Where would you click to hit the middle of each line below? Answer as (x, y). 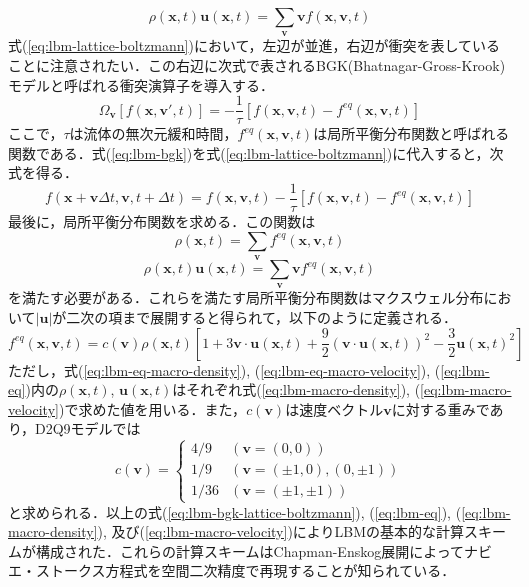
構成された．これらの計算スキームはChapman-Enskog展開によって (250, 550)
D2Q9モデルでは (88, 428)
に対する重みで (440, 408)
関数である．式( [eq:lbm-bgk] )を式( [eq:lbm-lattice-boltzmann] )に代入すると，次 (256, 152)
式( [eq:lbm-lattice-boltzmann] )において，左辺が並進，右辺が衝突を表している (254, 45)
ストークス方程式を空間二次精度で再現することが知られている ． (245, 570)
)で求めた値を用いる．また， (152, 408)
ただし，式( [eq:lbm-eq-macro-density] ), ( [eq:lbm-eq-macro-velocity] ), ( (224, 369)
